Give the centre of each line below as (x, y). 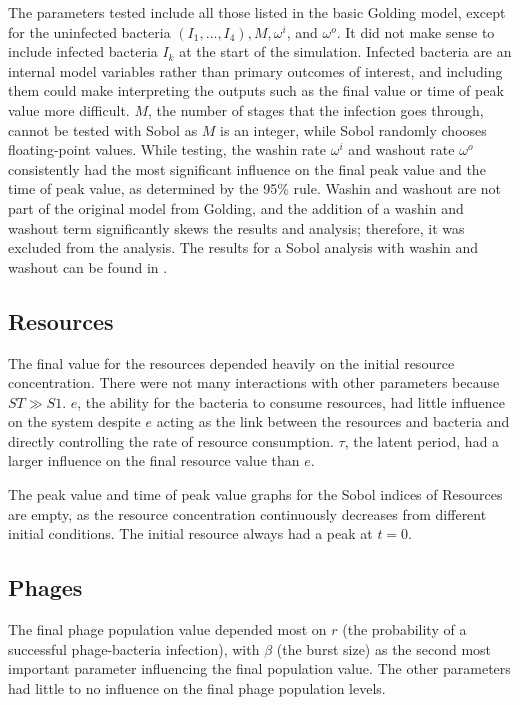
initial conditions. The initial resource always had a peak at (190, 533)
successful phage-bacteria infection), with (134, 648)
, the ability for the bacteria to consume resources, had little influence (291, 401)
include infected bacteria (83, 51)
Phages (45, 587)
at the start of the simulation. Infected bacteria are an (345, 51)
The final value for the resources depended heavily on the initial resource (231, 362)
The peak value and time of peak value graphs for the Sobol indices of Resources (255, 494)
